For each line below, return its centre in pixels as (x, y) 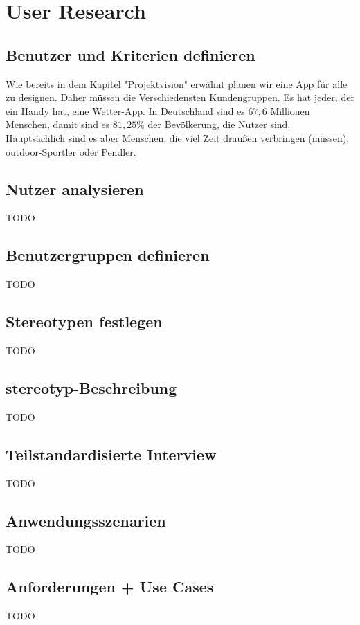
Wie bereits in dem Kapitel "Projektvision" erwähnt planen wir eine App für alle (177, 83)
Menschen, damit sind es (58, 124)
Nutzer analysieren (75, 189)
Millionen (290, 110)
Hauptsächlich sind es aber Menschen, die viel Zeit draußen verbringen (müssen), (178, 137)
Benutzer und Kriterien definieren (130, 54)
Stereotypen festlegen (84, 321)
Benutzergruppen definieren (108, 255)
